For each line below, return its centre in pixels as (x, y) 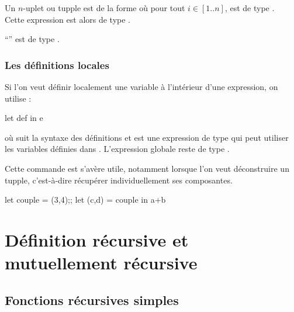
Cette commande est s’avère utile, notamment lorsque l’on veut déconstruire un (147, 168)
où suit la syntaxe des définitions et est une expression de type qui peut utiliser (147, 137)
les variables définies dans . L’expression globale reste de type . (117, 149)
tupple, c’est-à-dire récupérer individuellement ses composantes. (119, 180)
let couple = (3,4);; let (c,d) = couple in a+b (85, 200)
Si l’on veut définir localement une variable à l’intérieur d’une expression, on (141, 86)
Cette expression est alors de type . (68, 19)
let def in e (24, 118)
